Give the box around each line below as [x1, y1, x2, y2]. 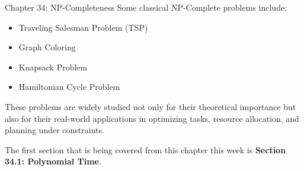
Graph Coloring [18, 41, 76, 53]
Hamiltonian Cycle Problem [18, 80, 120, 93]
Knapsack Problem [18, 60, 88, 73]
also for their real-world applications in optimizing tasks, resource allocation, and [5, 112, 299, 124]
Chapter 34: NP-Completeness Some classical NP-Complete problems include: [5, 1, 287, 13]
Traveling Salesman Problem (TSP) [18, 21, 148, 33]
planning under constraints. [5, 124, 104, 136]
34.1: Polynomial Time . [5, 155, 101, 167]
